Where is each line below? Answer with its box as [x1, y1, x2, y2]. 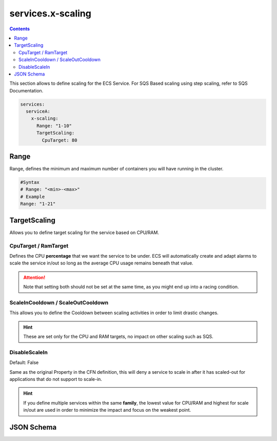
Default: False [9, 359, 39, 366]
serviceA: [26, 108, 51, 114]
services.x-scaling [9, 8, 92, 19]
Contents [9, 26, 30, 32]
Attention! [23, 274, 46, 280]
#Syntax [20, 180, 39, 185]
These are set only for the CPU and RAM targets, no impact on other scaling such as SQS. [23, 334, 214, 339]
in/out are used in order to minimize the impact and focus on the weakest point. [23, 407, 191, 413]
